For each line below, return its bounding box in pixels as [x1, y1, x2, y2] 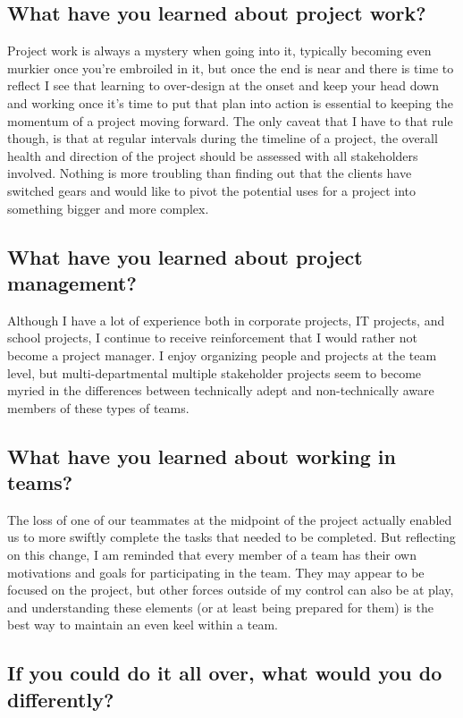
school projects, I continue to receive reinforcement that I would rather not [7, 328, 417, 347]
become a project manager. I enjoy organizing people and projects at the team [7, 345, 437, 364]
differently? [7, 685, 114, 713]
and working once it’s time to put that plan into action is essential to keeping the [7, 93, 453, 112]
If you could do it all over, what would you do [7, 659, 442, 687]
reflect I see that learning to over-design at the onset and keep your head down [7, 76, 439, 95]
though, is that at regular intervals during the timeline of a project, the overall [7, 129, 438, 148]
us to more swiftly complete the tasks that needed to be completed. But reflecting [7, 528, 456, 546]
